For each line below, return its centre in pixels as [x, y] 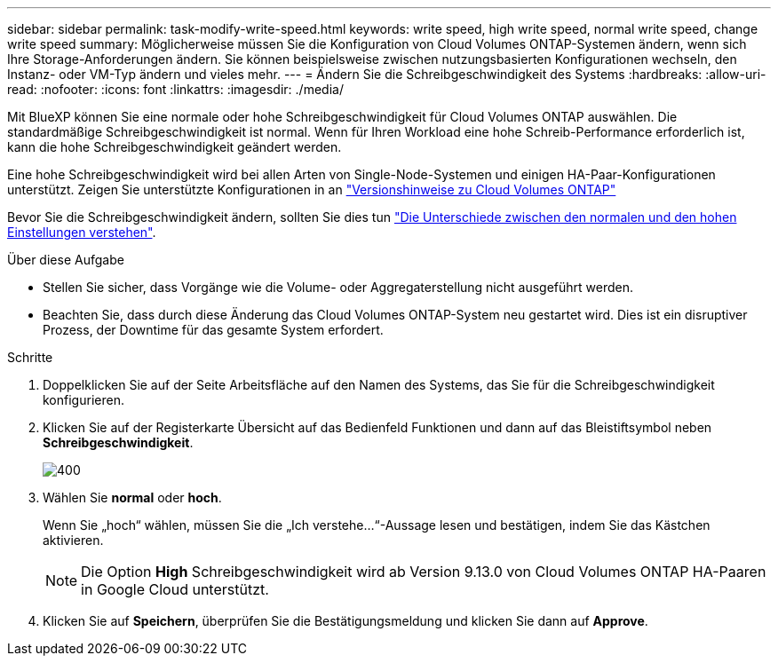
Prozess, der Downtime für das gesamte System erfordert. [213, 330]
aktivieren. [73, 540]
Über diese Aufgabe [66, 260]
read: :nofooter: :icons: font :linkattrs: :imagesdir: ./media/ [175, 89]
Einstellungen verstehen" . [82, 232]
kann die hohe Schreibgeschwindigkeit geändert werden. [175, 147]
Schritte [30, 357]
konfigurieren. [83, 400]
